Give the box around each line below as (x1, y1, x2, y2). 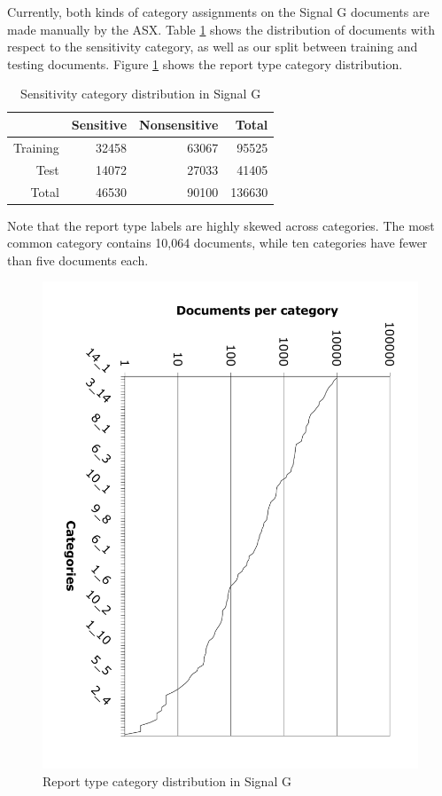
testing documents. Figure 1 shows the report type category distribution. (7, 54, 403, 73)
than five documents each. (7, 250, 149, 269)
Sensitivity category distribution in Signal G (20, 84, 261, 103)
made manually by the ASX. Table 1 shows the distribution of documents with (7, 20, 435, 38)
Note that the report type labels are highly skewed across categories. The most (7, 216, 435, 234)
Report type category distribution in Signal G (43, 771, 291, 790)
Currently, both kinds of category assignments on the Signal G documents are (7, 3, 430, 20)
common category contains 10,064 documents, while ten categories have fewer (7, 233, 428, 252)
